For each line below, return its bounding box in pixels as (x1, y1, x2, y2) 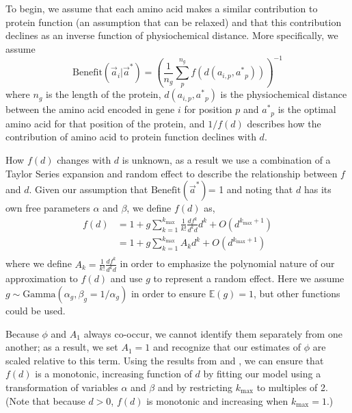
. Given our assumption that (29, 182, 148, 197)
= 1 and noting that (208, 182, 293, 197)
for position (184, 102, 232, 116)
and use (110, 271, 143, 286)
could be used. (5, 303, 66, 317)
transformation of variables (5, 379, 118, 394)
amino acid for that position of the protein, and (5, 116, 205, 130)
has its (303, 182, 331, 197)
